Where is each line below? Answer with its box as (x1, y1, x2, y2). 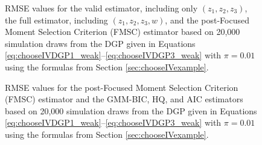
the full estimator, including (5, 13, 108, 26)
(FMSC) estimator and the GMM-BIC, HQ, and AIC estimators (5, 93, 243, 105)
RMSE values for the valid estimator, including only (5, 2, 198, 14)
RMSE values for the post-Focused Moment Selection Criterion (5, 81, 238, 93)
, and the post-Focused (165, 13, 249, 26)
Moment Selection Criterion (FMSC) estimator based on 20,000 (5, 25, 240, 38)
